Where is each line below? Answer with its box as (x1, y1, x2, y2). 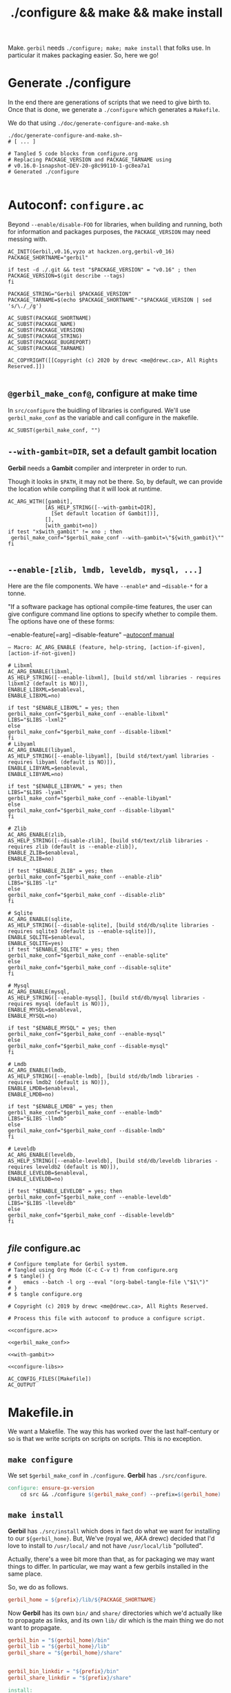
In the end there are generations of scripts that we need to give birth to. (8, 98, 211, 106)
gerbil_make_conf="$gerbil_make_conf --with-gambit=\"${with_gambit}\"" (10, 534, 225, 541)
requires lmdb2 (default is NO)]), (8, 1078, 110, 1085)
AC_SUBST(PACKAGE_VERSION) (8, 327, 86, 334)
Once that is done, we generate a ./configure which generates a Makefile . (8, 106, 220, 114)
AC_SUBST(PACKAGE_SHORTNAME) (8, 315, 92, 322)
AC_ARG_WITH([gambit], (8, 498, 73, 505)
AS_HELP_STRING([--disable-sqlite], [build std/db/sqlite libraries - (8, 922, 215, 929)
